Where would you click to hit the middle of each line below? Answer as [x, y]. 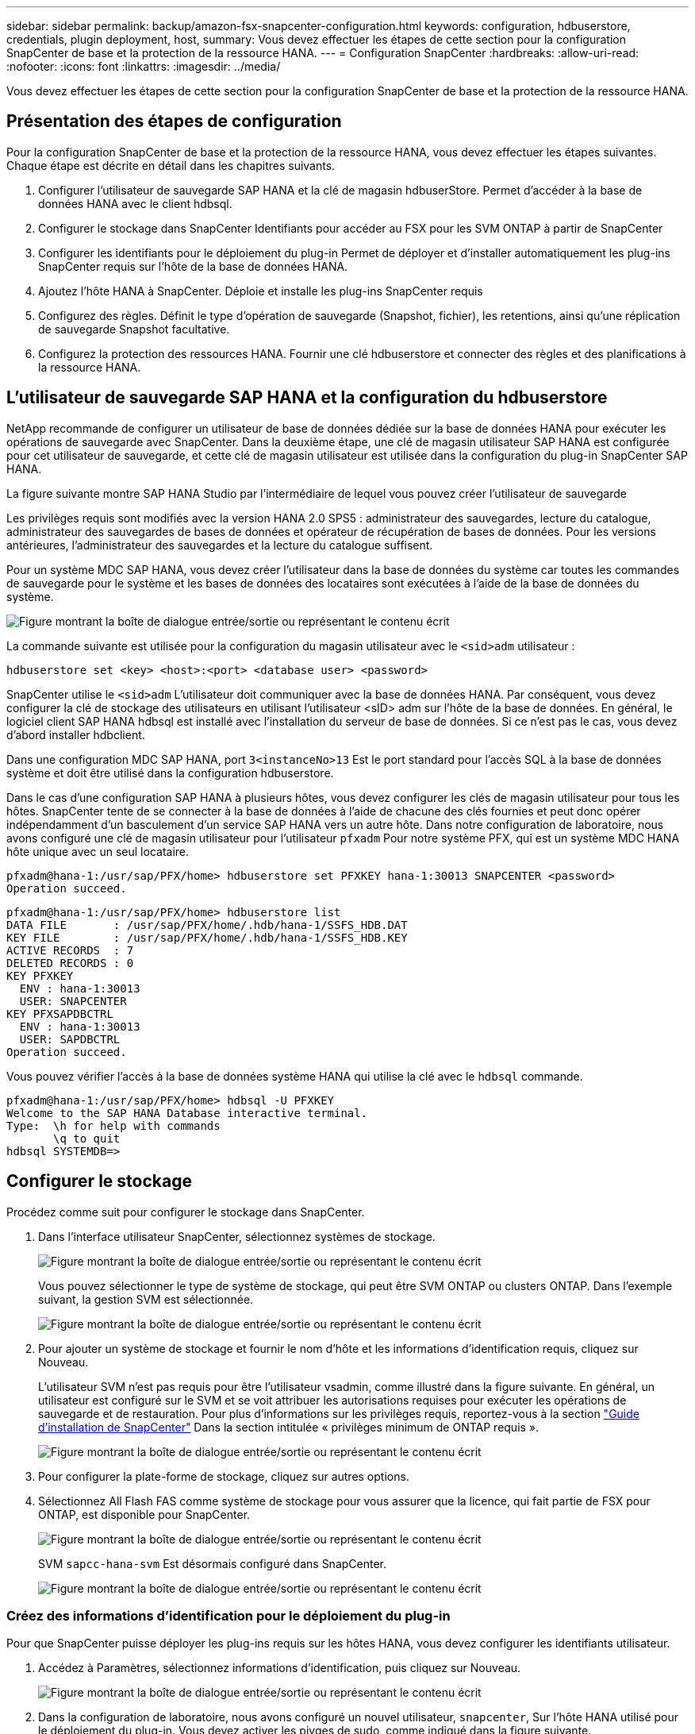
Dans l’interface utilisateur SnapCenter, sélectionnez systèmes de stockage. [237, 1236]
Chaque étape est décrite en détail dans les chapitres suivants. [171, 165]
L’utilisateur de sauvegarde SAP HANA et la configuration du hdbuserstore [307, 398]
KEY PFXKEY [40, 975]
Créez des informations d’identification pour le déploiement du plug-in [228, 1615]
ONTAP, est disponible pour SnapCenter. [144, 1514]
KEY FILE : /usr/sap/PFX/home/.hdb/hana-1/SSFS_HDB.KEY [207, 937]
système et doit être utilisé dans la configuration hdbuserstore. [170, 773]
